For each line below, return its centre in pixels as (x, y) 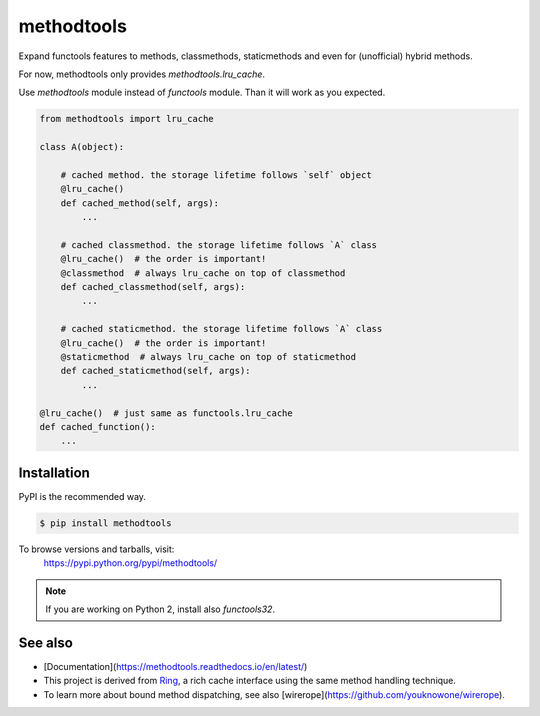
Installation (54, 472)
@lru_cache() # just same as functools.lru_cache (166, 413)
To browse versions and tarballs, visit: (96, 549)
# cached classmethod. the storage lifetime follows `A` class (219, 244)
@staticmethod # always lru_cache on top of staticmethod (208, 356)
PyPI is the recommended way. (82, 496)
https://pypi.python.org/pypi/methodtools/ (130, 563)
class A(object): (82, 147)
